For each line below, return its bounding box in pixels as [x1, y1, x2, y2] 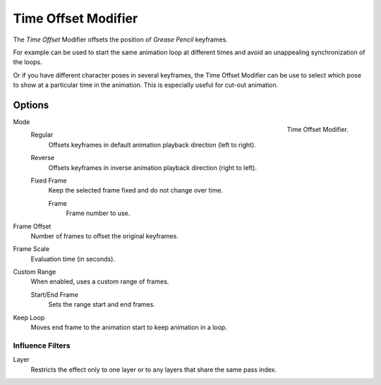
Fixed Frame [30, 176, 67, 185]
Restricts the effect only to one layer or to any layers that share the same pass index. [30, 365, 277, 374]
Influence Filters [13, 341, 71, 350]
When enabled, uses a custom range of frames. [30, 277, 169, 286]
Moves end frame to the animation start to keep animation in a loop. [30, 323, 227, 331]
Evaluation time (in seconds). [30, 255, 116, 263]
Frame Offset [13, 222, 52, 231]
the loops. [13, 58, 42, 66]
